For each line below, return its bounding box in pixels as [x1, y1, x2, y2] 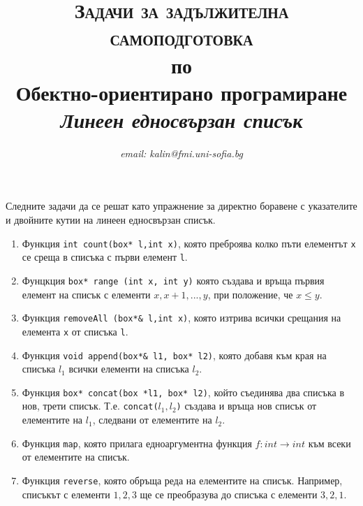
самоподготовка [110, 23, 253, 52]
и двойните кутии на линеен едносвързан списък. [6, 212, 216, 227]
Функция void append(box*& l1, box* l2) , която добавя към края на [22, 347, 327, 362]
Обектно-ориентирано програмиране [15, 78, 348, 106]
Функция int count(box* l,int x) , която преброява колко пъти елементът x [22, 236, 356, 250]
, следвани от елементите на [92, 412, 212, 427]
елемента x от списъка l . [22, 324, 128, 338]
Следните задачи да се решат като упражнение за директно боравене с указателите [6, 198, 357, 213]
